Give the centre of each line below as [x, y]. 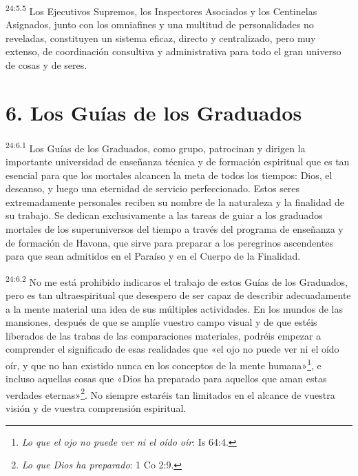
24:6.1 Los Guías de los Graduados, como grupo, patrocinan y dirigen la [156, 147]
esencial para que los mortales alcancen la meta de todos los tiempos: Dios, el [169, 175]
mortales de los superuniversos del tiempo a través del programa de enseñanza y [175, 228]
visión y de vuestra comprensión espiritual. [96, 408]
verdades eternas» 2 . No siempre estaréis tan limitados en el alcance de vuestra [170, 393]
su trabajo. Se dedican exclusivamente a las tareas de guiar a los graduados [164, 215]
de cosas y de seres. [46, 65]
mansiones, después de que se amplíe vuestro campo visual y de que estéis [161, 322]
